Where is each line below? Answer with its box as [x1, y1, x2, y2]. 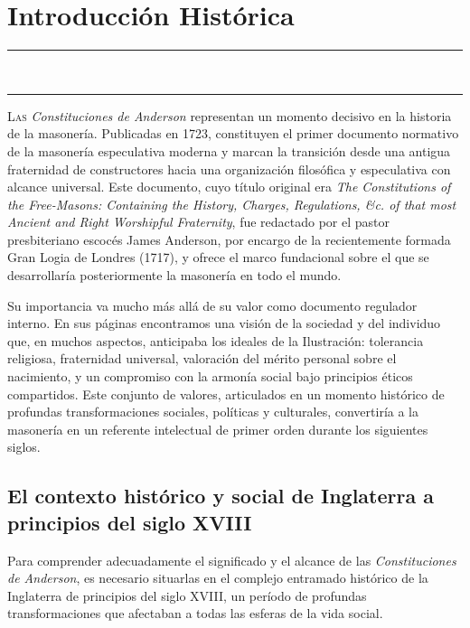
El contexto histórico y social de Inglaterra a [7, 482, 434, 510]
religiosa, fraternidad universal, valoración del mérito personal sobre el [7, 349, 397, 368]
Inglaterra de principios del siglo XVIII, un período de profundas [7, 586, 367, 605]
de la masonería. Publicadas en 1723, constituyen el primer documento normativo [7, 124, 459, 143]
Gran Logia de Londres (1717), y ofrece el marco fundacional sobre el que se [7, 248, 429, 267]
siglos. [7, 437, 41, 456]
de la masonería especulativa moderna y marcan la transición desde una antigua [7, 141, 451, 160]
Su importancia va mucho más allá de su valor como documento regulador [7, 295, 418, 314]
